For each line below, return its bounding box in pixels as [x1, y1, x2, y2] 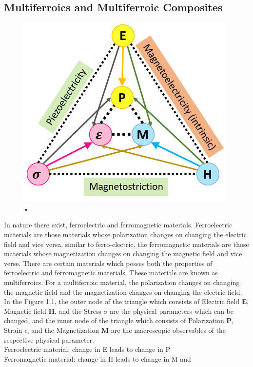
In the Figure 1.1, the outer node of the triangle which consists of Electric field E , [4, 296, 249, 306]
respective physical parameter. [4, 334, 94, 345]
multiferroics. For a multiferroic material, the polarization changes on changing [4, 277, 240, 287]
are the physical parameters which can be [110, 306, 234, 316]
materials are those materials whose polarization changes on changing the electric [4, 229, 247, 239]
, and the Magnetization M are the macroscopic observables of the [27, 325, 226, 335]
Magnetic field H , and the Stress [4, 306, 101, 316]
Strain [4, 325, 22, 335]
